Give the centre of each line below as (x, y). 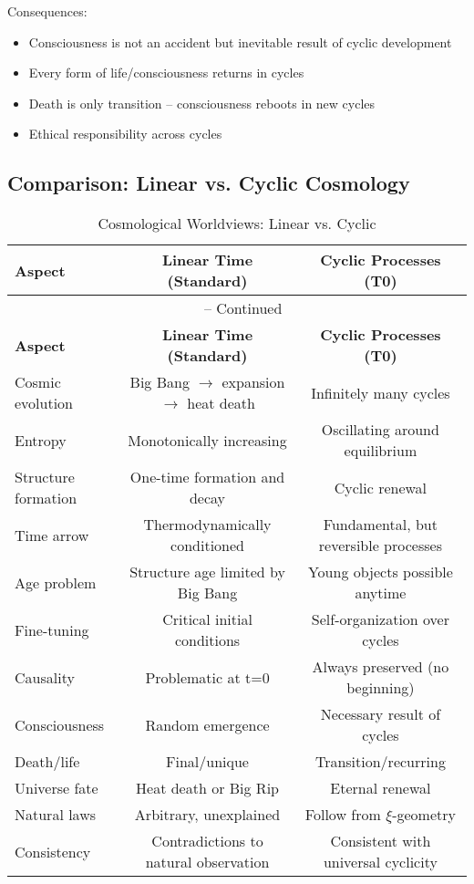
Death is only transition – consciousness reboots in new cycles (202, 103)
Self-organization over (380, 619)
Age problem (56, 582)
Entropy (41, 440)
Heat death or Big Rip (207, 788)
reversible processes (380, 546)
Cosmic (38, 382)
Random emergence (207, 724)
